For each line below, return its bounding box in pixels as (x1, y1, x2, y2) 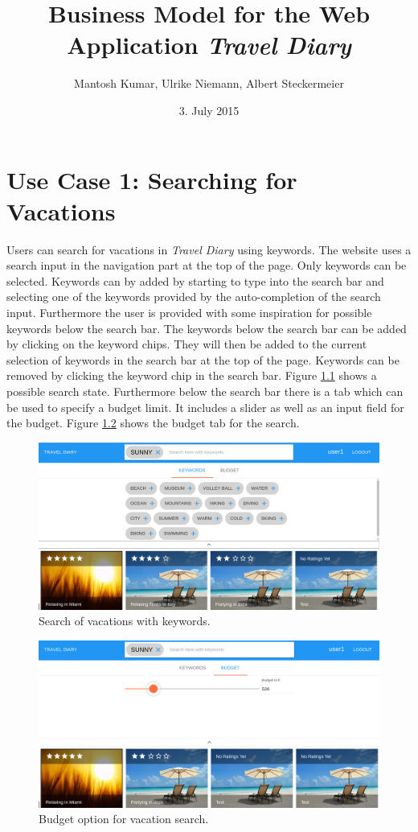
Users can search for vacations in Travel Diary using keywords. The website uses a (6, 241, 412, 257)
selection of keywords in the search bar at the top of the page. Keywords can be (6, 351, 400, 368)
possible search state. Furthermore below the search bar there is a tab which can (6, 382, 404, 399)
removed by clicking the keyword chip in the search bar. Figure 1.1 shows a (6, 367, 377, 384)
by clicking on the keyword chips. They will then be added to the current (6, 336, 367, 352)
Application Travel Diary (67, 28, 351, 62)
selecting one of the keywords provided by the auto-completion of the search (6, 288, 381, 305)
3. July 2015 (178, 101, 240, 118)
